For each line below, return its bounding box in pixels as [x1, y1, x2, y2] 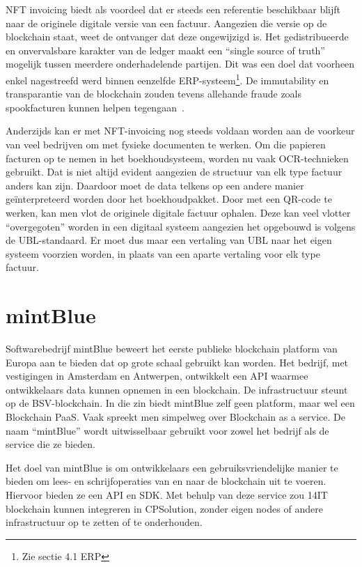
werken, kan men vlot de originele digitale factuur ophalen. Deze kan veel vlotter [6, 205, 351, 219]
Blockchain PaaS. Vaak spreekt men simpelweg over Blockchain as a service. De [6, 410, 346, 424]
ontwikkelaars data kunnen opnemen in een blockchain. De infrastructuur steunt [6, 382, 348, 396]
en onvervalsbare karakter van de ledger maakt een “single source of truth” [6, 42, 325, 57]
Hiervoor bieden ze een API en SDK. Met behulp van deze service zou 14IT [6, 488, 328, 502]
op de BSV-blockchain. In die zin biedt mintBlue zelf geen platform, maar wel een [6, 396, 355, 410]
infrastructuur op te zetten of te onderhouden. [6, 515, 203, 529]
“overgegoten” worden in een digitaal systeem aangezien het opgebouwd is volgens [6, 219, 356, 233]
